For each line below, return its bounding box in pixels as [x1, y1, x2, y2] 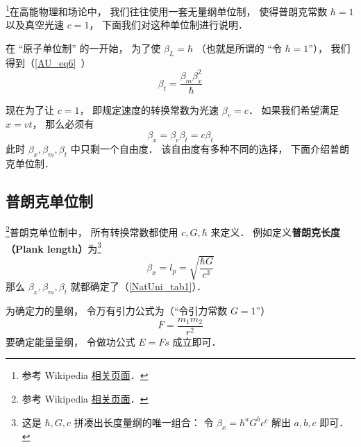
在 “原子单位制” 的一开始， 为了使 [6, 40, 161, 55]
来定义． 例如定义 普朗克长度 [210, 225, 341, 239]
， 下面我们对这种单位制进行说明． [89, 17, 249, 32]
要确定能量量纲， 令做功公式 [6, 334, 135, 348]
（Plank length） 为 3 [6, 239, 101, 255]
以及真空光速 [6, 17, 64, 32]
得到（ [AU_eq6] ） [6, 55, 91, 69]
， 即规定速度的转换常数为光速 [79, 102, 219, 117]
